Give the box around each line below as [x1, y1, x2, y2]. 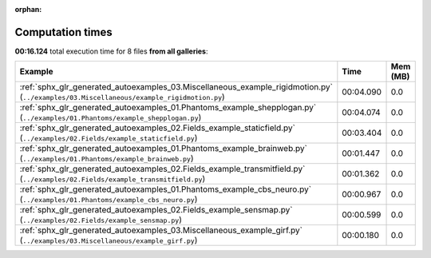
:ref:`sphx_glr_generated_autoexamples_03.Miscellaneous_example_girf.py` [19, 224, 303, 236]
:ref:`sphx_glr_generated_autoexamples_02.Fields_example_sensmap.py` [19, 204, 293, 216]
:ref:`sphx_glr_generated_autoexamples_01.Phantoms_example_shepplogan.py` [19, 102, 317, 113]
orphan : [14, 5, 42, 14]
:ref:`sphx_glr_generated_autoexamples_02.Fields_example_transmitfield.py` [19, 164, 306, 175]
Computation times [14, 25, 113, 39]
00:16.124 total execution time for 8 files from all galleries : [14, 46, 208, 56]
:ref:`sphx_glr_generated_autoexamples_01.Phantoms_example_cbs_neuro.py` [19, 184, 311, 195]
